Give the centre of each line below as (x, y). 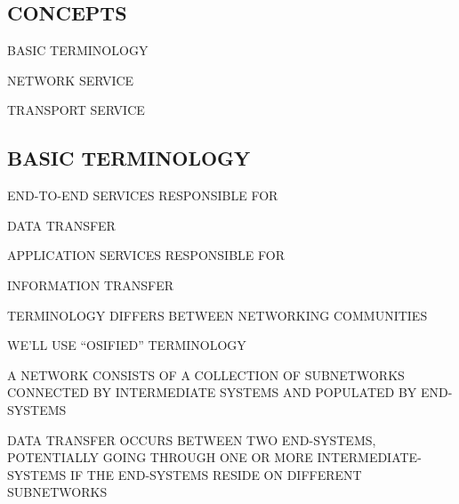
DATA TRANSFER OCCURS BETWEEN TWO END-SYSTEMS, (192, 439)
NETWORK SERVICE (71, 80)
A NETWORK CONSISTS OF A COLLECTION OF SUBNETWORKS (206, 374)
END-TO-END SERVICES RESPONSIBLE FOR (143, 195)
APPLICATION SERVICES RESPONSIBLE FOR (146, 255)
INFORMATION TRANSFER (91, 285)
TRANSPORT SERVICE (76, 110)
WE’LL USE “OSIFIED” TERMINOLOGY (127, 345)
